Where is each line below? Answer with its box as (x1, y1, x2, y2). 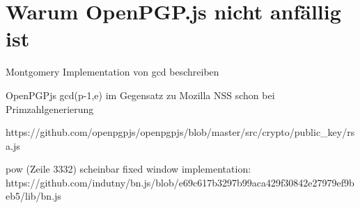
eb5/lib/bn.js (6, 189, 61, 203)
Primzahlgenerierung (6, 101, 94, 116)
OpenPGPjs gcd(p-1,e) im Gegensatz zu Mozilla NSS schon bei (6, 87, 275, 102)
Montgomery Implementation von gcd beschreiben (6, 64, 219, 79)
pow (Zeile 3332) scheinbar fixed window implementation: (6, 162, 251, 176)
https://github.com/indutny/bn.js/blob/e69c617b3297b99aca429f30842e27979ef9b (6, 175, 354, 189)
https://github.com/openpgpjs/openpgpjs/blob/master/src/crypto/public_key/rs (6, 125, 355, 139)
